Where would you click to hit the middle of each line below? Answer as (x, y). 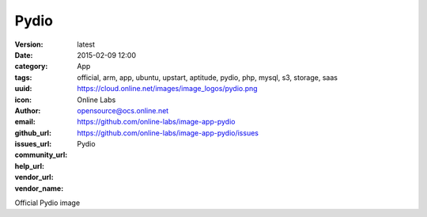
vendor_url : (34, 177)
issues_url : (33, 144)
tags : (23, 77)
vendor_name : (39, 188)
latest (86, 44)
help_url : (30, 166)
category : (31, 67)
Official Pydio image (47, 203)
